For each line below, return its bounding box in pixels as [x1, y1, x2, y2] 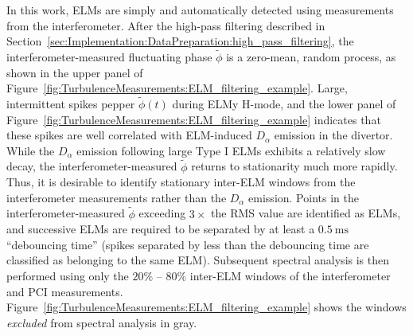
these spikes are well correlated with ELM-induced [6, 127, 252, 143]
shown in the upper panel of [6, 64, 143, 80]
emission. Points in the [248, 189, 359, 205]
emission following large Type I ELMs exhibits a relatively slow [76, 142, 386, 158]
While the [6, 142, 55, 158]
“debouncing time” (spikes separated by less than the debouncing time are [6, 236, 369, 252]
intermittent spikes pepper [6, 96, 135, 111]
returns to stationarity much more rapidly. [191, 158, 398, 174]
